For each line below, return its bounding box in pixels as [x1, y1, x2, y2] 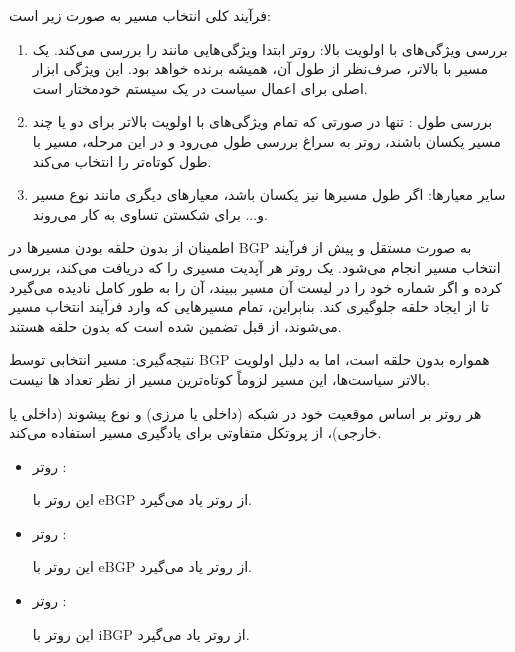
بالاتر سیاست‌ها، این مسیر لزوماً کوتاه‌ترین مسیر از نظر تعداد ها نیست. [9, 368, 431, 389]
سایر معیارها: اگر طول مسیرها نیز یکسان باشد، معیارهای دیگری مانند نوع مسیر [32, 184, 506, 205]
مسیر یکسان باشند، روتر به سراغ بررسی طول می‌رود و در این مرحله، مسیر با [32, 130, 501, 151]
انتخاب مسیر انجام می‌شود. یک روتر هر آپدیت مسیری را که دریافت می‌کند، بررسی [9, 256, 501, 277]
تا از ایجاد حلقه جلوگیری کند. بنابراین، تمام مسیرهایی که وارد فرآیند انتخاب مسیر [9, 296, 489, 317]
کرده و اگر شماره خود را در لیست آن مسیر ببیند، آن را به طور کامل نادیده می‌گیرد [9, 276, 502, 297]
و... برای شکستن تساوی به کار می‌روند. [32, 203, 268, 224]
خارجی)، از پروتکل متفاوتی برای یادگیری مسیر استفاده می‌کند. [9, 422, 382, 443]
